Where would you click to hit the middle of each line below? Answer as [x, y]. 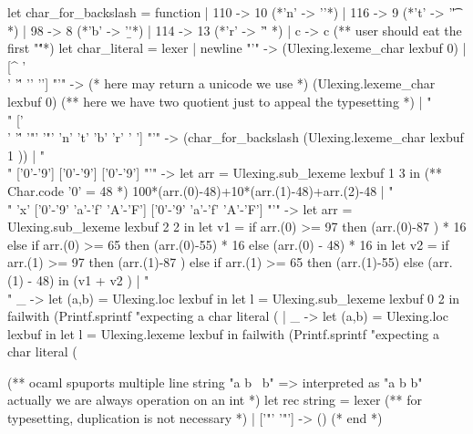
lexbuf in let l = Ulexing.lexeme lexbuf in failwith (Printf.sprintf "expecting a [223, 333]
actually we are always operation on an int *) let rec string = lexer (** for [215, 400]
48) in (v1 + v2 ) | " [93, 279]
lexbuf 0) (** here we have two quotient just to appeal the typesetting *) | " [220, 101]
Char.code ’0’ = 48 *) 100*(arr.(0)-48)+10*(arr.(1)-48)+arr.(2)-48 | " [201, 190]
